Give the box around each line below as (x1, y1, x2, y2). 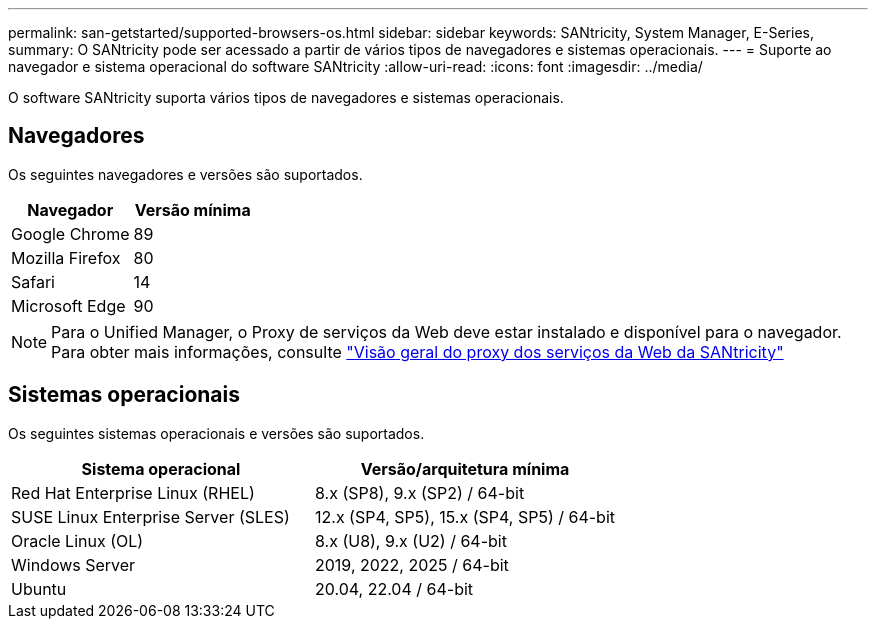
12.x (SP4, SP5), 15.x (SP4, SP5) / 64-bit (315, 506, 615, 527)
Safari (11, 271, 55, 292)
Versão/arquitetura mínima (360, 458, 570, 479)
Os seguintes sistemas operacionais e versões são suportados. (8, 424, 425, 442)
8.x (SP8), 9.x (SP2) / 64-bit (315, 482, 525, 503)
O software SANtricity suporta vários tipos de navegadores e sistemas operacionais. (8, 89, 564, 106)
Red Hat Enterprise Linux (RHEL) (11, 482, 255, 503)
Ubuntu (11, 578, 67, 599)
